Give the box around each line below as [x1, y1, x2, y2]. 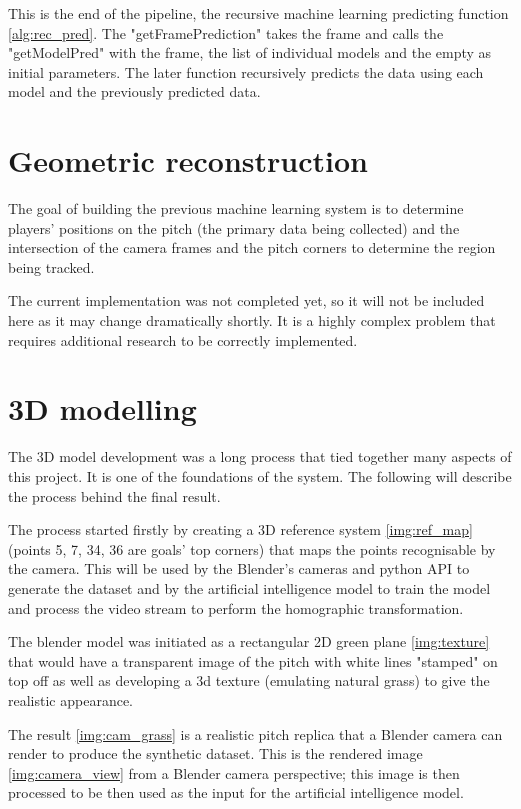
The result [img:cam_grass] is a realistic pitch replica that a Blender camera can [8, 723, 503, 744]
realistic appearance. [8, 689, 133, 710]
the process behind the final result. [8, 485, 221, 506]
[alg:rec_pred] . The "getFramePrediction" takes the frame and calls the [8, 22, 444, 43]
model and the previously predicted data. [8, 81, 261, 102]
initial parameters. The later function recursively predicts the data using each [8, 61, 484, 82]
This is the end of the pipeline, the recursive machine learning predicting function [8, 3, 509, 23]
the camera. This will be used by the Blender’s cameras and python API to [8, 558, 470, 579]
